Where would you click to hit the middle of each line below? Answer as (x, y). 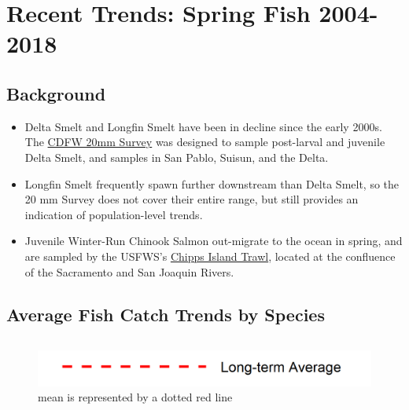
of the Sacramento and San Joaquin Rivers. (129, 271)
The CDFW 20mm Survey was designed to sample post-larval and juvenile (205, 142)
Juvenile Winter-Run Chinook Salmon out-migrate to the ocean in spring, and (214, 241)
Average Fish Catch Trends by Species (166, 314)
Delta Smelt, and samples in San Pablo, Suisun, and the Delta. (177, 157)
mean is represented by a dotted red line (135, 397)
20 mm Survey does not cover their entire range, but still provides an (192, 199)
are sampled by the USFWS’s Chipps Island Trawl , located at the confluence (210, 256)
